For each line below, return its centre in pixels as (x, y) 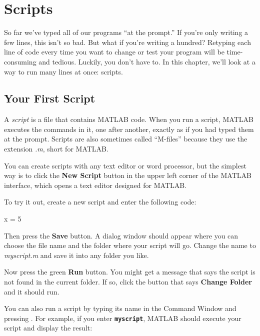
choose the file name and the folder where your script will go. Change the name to (130, 245)
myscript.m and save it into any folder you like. (76, 255)
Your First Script (50, 98)
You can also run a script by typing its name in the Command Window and (120, 308)
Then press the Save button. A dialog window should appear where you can (121, 235)
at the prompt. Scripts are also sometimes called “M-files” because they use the (126, 139)
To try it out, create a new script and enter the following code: (100, 202)
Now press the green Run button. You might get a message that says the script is (130, 272)
